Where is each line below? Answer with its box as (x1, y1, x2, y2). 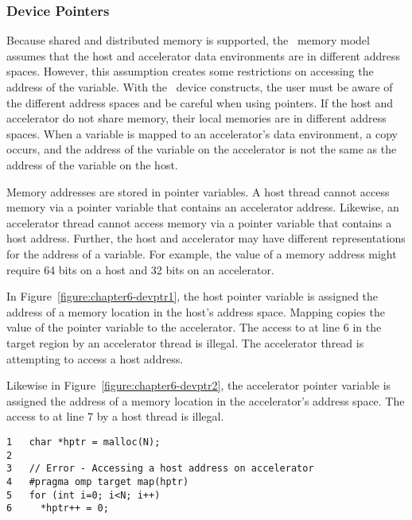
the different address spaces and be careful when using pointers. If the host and (6, 94, 394, 111)
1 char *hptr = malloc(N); (6, 436, 161, 448)
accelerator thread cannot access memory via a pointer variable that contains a (6, 214, 392, 231)
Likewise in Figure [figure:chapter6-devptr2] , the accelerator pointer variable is (6, 377, 391, 394)
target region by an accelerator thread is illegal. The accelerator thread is (6, 334, 364, 351)
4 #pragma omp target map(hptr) (6, 475, 189, 487)
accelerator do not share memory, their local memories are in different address (6, 110, 387, 126)
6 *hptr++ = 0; (6, 503, 109, 514)
